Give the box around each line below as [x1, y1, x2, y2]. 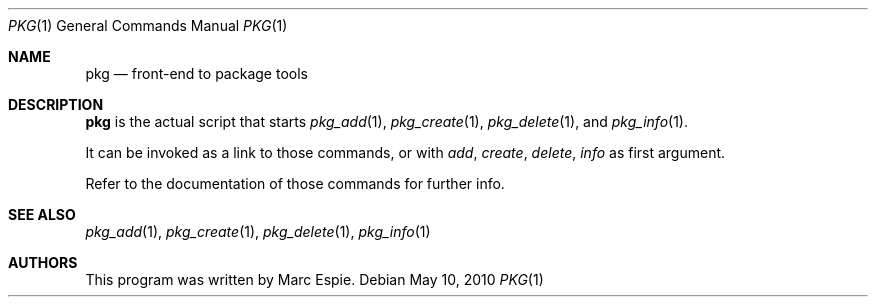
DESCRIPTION [8, 96, 104, 113]
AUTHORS [8, 254, 78, 271]
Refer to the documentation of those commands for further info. [85, 175, 505, 192]
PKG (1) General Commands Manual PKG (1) [8, 17, 288, 34]
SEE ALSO [8, 206, 76, 223]
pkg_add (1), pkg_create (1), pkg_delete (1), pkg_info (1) [85, 223, 431, 240]
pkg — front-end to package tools [85, 65, 308, 82]
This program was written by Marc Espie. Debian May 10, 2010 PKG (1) [85, 271, 544, 288]
